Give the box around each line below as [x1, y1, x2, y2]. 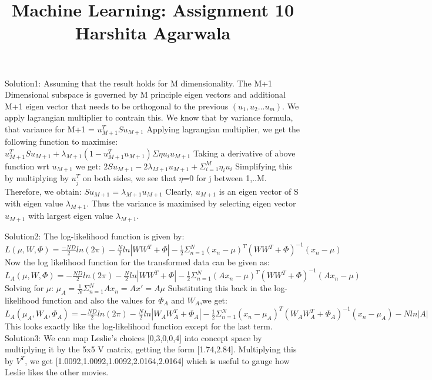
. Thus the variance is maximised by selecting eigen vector [86, 197, 296, 209]
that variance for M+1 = [5, 122, 95, 135]
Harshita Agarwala [75, 21, 231, 45]
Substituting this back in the [168, 282, 272, 294]
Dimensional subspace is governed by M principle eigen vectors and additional [5, 88, 286, 101]
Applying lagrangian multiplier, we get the [146, 122, 300, 135]
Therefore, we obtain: [5, 185, 82, 197]
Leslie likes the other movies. [5, 366, 109, 378]
